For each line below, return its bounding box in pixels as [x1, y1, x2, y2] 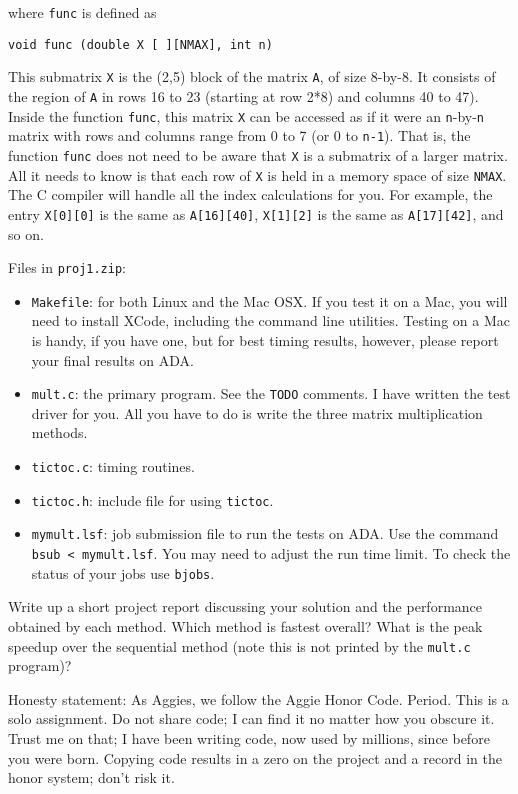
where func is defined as [8, 2, 157, 22]
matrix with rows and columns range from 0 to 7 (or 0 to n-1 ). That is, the [8, 125, 471, 146]
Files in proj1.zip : [8, 257, 127, 278]
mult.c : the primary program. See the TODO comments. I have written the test [31, 383, 511, 404]
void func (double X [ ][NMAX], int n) [8, 37, 273, 52]
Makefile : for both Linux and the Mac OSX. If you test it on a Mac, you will [31, 290, 508, 311]
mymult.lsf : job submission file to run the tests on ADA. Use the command [31, 523, 499, 544]
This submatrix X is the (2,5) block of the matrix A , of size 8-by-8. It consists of [8, 66, 496, 87]
